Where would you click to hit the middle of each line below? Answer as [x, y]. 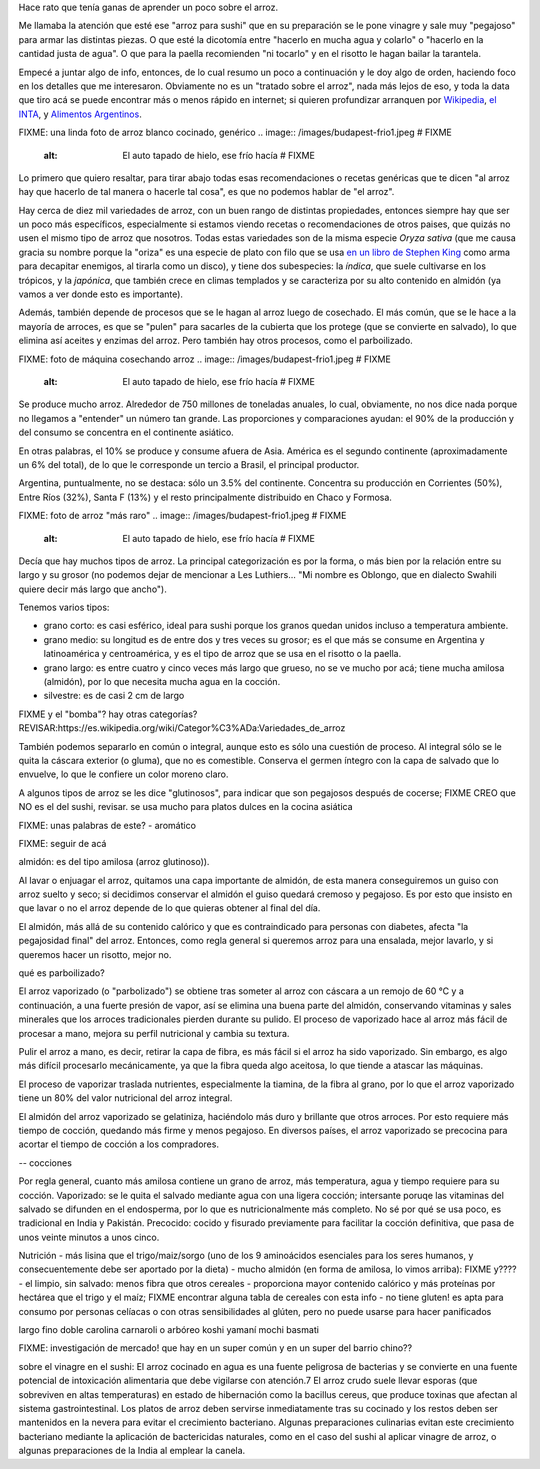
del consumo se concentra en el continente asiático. [126, 432]
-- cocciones [45, 1162]
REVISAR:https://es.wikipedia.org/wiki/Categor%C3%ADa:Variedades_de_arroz [182, 728]
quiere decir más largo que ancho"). [92, 589]
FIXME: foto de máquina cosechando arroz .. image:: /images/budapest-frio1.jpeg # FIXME [205, 359]
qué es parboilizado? [61, 973]
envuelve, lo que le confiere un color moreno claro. [123, 774]
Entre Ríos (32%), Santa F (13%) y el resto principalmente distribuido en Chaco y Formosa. [205, 497]
